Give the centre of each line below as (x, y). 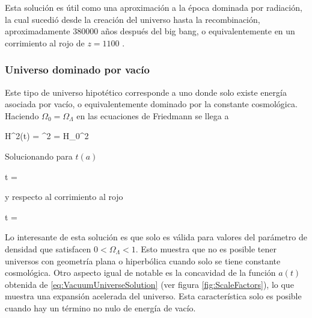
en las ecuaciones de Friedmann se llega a (153, 115)
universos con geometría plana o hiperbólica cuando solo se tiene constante (143, 260)
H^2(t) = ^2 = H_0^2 (47, 136)
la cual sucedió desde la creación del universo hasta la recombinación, (133, 19)
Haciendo (22, 115)
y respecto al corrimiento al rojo (64, 197)
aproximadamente (38, 31)
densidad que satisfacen (48, 248)
